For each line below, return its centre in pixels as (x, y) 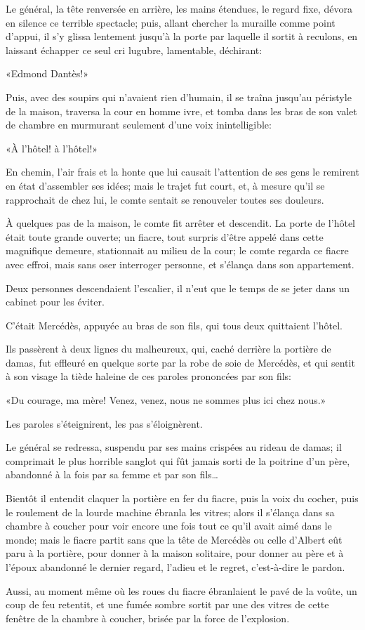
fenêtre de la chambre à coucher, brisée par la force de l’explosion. (148, 618)
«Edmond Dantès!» (47, 73)
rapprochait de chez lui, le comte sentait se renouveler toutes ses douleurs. (165, 199)
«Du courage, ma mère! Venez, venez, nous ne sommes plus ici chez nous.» (166, 400)
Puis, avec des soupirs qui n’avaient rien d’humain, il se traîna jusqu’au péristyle (179, 97)
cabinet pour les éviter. (55, 302)
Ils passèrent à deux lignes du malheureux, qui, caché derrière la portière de (168, 349)
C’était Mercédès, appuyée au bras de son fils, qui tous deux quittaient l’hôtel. (174, 325)
